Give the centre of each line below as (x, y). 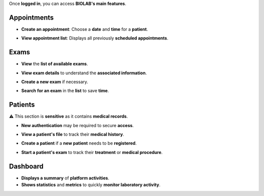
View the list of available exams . (55, 64)
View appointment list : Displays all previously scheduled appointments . (95, 38)
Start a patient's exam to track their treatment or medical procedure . (92, 152)
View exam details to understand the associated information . (84, 73)
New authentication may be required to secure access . (77, 125)
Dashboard (26, 166)
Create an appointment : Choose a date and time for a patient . (85, 29)
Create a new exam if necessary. (55, 82)
